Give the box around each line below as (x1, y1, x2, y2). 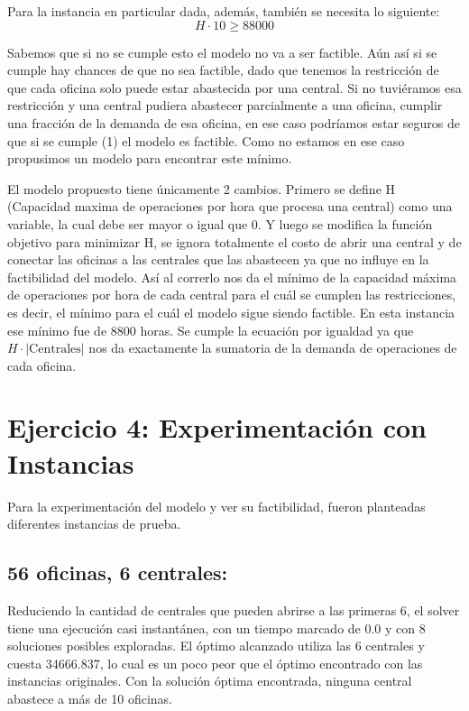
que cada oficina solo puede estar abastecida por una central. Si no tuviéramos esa (7, 78, 462, 97)
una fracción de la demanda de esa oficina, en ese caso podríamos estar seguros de (7, 113, 460, 132)
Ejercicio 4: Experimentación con (7, 409, 427, 446)
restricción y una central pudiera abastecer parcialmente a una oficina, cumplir (7, 96, 443, 115)
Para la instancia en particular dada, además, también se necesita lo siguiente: (7, 2, 440, 20)
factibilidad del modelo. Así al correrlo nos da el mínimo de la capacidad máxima (7, 267, 457, 286)
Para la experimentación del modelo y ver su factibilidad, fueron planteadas (7, 496, 426, 515)
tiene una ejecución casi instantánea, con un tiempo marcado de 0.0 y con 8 (7, 618, 426, 637)
